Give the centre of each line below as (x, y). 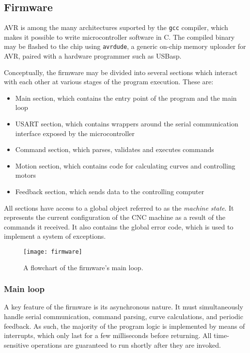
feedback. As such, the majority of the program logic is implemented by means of (125, 326)
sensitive (16, 345)
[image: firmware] (53, 252)
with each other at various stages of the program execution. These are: (109, 82)
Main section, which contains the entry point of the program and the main (126, 98)
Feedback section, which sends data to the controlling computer (110, 192)
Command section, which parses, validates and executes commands (115, 149)
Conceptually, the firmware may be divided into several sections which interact (121, 72)
